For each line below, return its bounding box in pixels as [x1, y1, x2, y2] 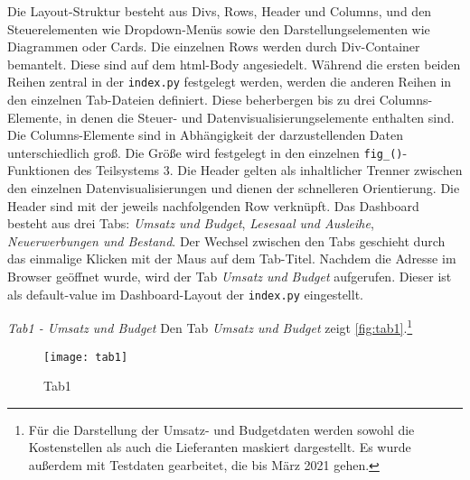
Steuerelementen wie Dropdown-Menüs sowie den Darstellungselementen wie [7, 19, 430, 38]
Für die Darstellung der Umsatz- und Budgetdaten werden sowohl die [28, 420, 415, 438]
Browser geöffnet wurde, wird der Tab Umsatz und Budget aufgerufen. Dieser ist [7, 267, 452, 286]
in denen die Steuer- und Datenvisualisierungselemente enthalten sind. [66, 107, 455, 126]
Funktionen [7, 161, 70, 180]
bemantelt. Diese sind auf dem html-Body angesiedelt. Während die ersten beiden [7, 54, 461, 73]
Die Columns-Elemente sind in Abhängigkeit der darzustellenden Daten [7, 125, 404, 144]
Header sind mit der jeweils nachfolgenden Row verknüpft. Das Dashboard [7, 196, 419, 215]
